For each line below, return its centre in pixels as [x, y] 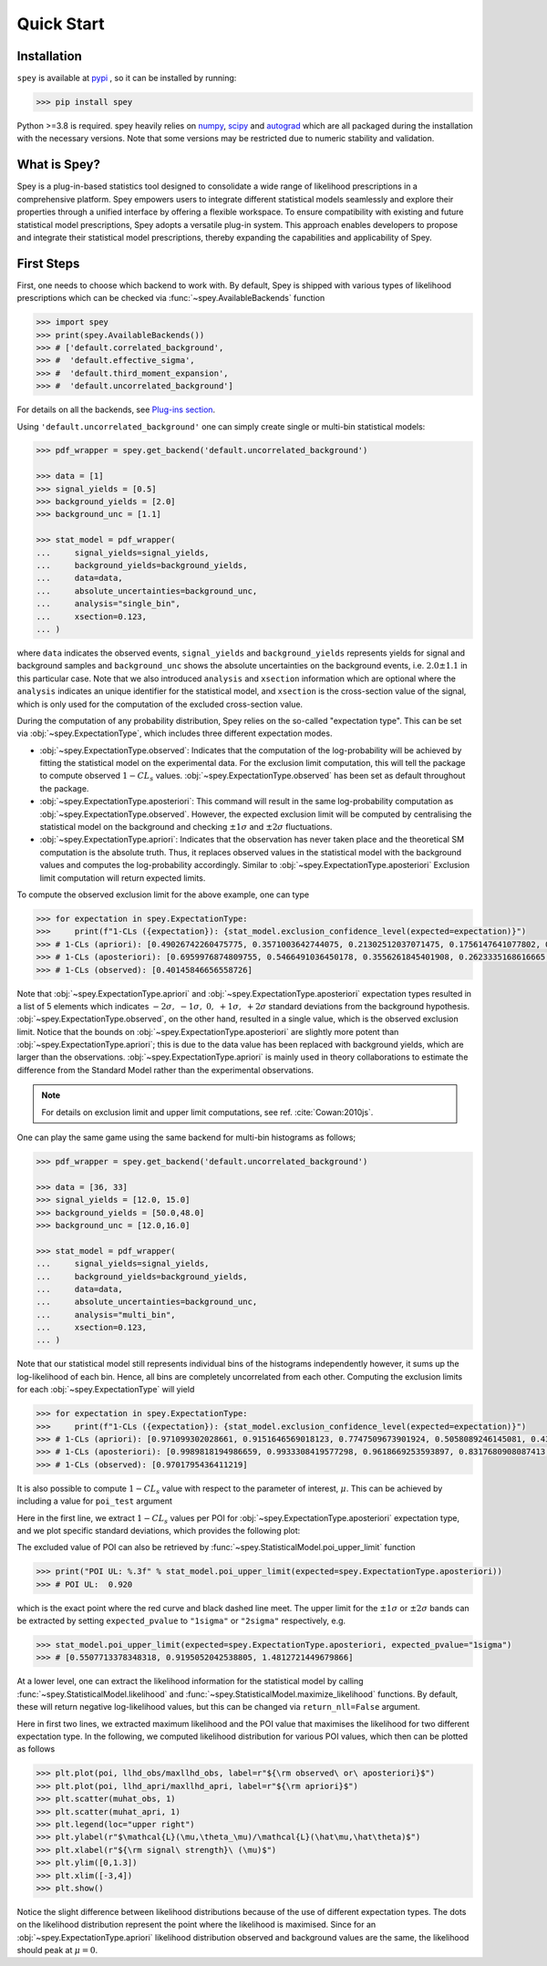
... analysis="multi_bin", [106, 1314]
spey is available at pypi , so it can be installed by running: [127, 78]
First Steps [48, 263]
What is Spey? [58, 165]
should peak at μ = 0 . [57, 1950]
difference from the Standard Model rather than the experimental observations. [165, 1070]
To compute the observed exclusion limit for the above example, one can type [163, 895]
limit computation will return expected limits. [123, 878]
